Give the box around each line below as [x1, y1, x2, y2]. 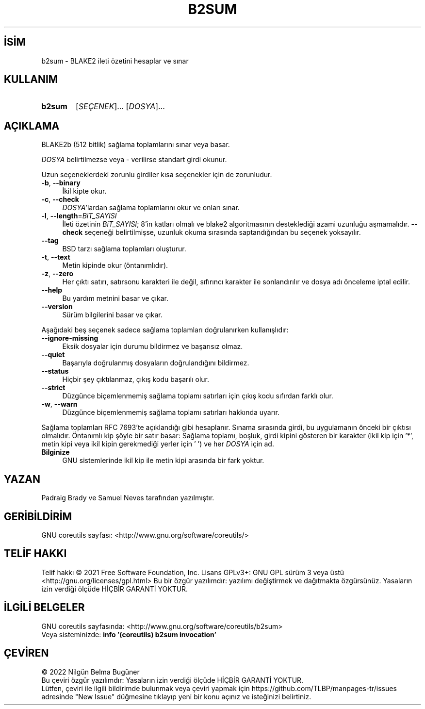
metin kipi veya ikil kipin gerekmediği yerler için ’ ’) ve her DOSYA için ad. [41, 440, 274, 448]
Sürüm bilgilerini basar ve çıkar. [62, 311, 163, 319]
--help [41, 286, 63, 295]
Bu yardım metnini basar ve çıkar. [62, 294, 168, 303]
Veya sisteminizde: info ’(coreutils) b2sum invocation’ [41, 630, 216, 639]
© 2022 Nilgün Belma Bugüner [41, 667, 140, 676]
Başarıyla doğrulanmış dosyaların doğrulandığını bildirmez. [62, 359, 249, 367]
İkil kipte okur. [62, 187, 107, 196]
